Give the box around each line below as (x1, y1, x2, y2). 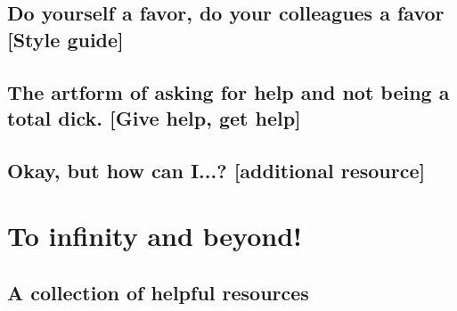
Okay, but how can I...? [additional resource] (7, 156, 426, 184)
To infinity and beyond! (7, 217, 302, 254)
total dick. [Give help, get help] (7, 103, 301, 131)
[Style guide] (7, 25, 124, 53)
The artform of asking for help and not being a (7, 78, 450, 105)
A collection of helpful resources (7, 278, 309, 306)
